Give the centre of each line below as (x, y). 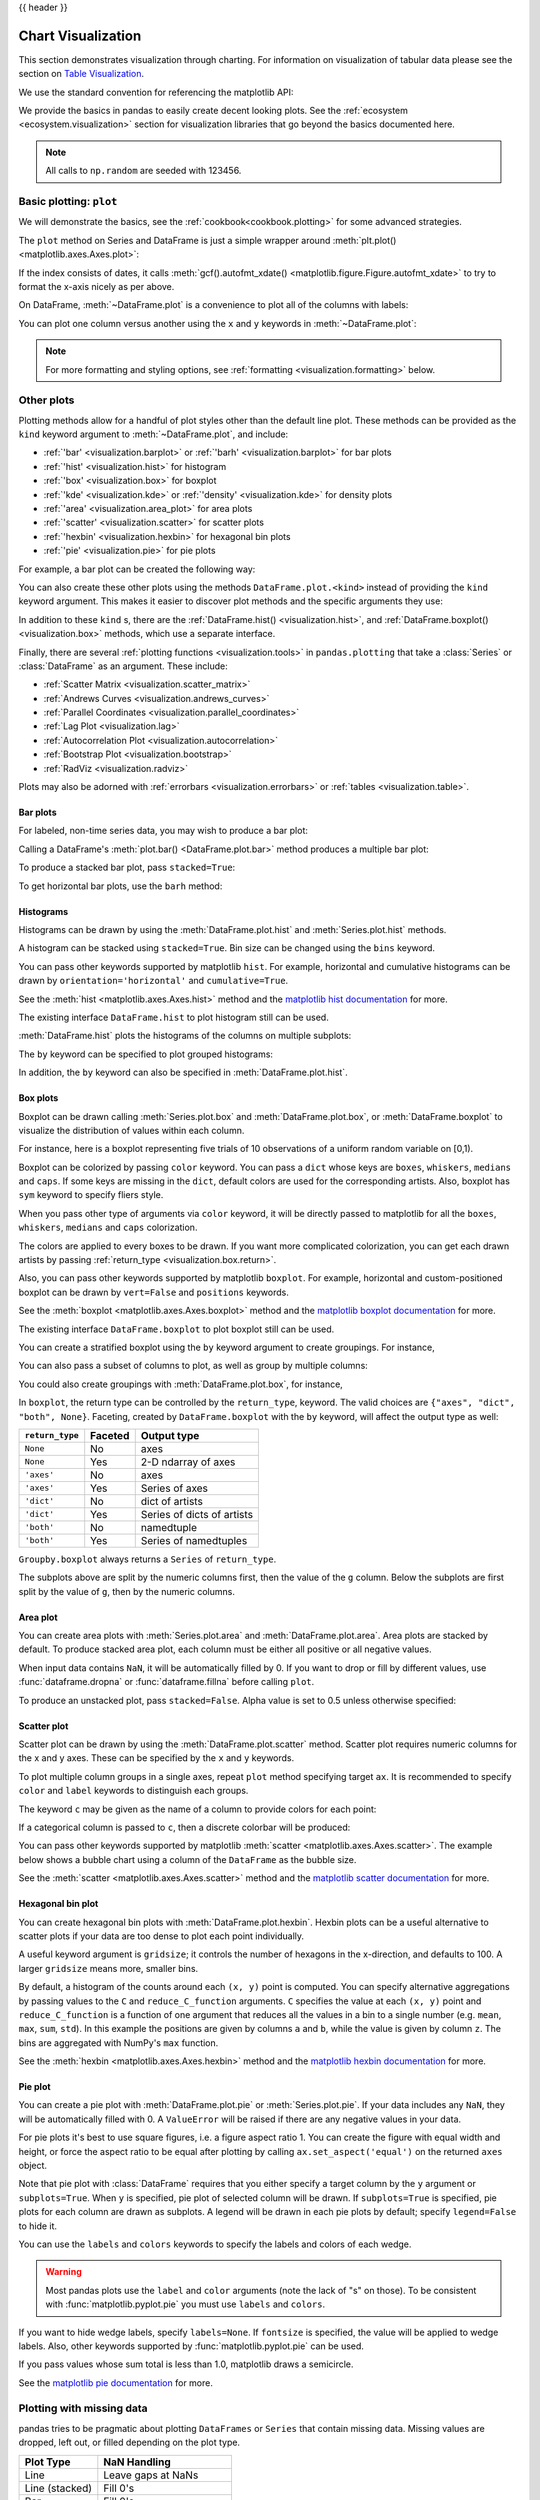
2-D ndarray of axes (188, 1462)
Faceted (110, 1435)
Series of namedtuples (194, 1540)
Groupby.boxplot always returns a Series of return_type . (147, 1559)
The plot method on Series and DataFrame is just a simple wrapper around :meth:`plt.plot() (207, 240)
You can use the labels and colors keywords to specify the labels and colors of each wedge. (215, 2244)
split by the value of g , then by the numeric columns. (126, 1591)
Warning (63, 2272)
